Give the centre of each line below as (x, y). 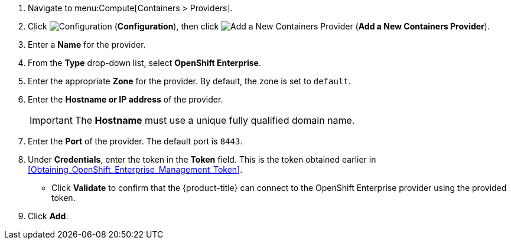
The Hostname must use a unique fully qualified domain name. (215, 120)
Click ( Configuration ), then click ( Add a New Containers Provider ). (259, 26)
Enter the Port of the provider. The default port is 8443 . (135, 141)
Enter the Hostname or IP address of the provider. (126, 99)
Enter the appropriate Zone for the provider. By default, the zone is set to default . (189, 81)
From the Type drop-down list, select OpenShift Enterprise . (144, 63)
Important (51, 120)
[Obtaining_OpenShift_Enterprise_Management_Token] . (135, 169)
